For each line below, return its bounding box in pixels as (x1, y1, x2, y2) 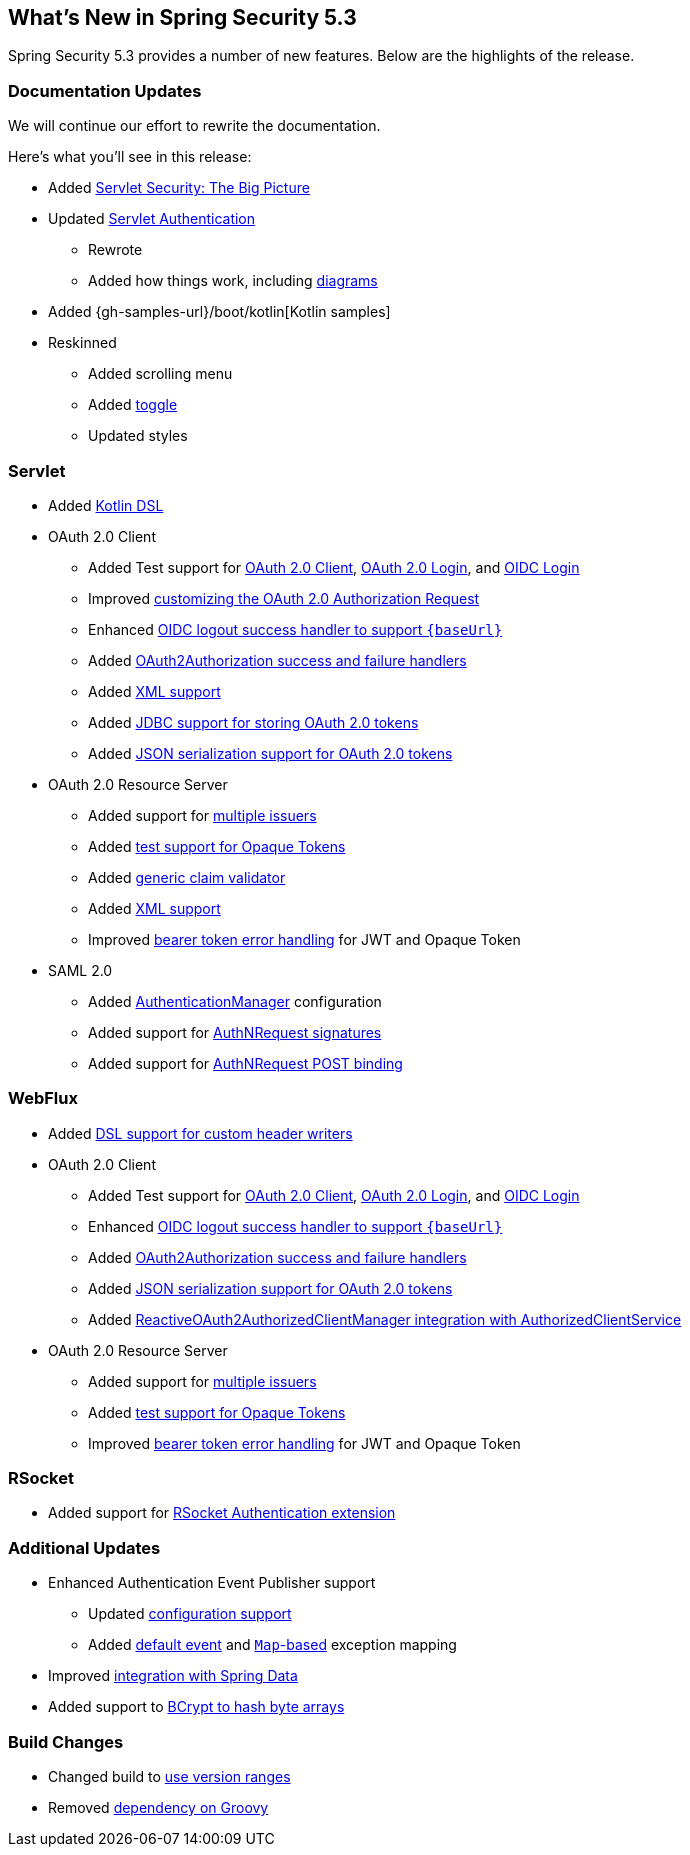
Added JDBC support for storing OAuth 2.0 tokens (88, 713, 419, 731)
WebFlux (8, 1088, 78, 1109)
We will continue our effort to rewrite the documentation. (8, 117, 381, 135)
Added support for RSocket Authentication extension (48, 1504, 396, 1522)
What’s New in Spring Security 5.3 (8, 5, 357, 30)
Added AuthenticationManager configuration (88, 992, 382, 1010)
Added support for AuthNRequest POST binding (88, 1054, 403, 1072)
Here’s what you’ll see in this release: (8, 148, 252, 166)
